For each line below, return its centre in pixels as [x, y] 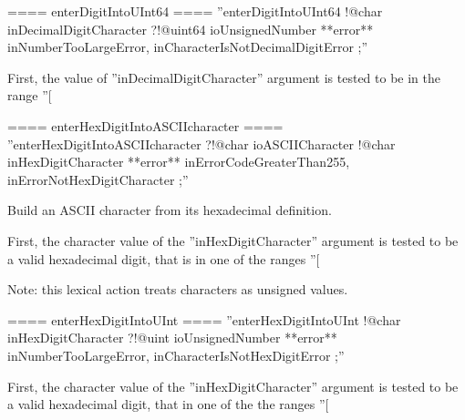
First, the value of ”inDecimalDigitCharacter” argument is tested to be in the [224, 77]
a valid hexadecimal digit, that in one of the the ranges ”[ [168, 404]
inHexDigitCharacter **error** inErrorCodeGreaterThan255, [179, 162]
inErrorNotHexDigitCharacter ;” [98, 179]
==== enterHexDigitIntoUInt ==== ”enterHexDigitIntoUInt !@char [204, 319]
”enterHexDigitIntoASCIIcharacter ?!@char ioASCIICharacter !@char [201, 143]
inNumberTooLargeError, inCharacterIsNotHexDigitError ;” [176, 355]
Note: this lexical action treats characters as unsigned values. [178, 289]
